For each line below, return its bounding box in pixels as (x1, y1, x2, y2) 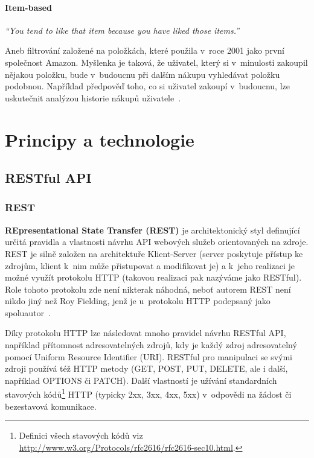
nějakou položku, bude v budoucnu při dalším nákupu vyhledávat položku (5, 68, 280, 80)
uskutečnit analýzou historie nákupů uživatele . (5, 91, 181, 104)
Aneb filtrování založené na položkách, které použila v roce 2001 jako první (5, 44, 284, 57)
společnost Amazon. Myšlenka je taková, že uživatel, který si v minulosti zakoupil (5, 56, 308, 68)
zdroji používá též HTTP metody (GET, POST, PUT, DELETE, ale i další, (5, 362, 288, 375)
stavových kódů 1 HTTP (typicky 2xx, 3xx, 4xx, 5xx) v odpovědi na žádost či (5, 386, 292, 401)
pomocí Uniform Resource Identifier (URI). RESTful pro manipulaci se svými (5, 350, 293, 363)
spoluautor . (5, 306, 51, 319)
